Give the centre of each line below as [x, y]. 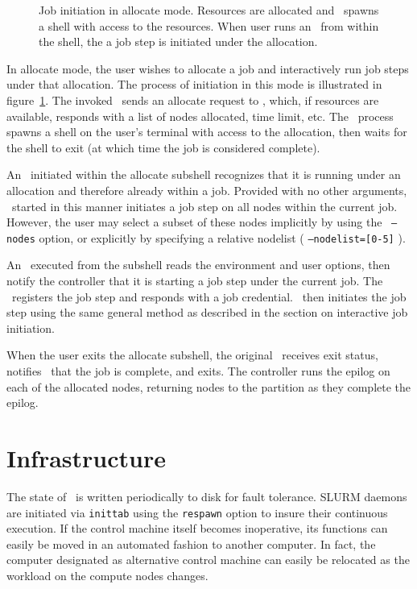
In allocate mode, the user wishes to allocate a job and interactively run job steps [208, 68]
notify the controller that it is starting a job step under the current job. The [195, 281]
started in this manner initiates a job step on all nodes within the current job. [204, 206]
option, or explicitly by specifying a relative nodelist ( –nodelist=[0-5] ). [222, 237]
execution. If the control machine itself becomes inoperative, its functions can [197, 528]
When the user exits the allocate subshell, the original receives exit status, [192, 355]
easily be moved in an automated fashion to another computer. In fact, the [191, 543]
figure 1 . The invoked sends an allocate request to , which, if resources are [193, 100]
